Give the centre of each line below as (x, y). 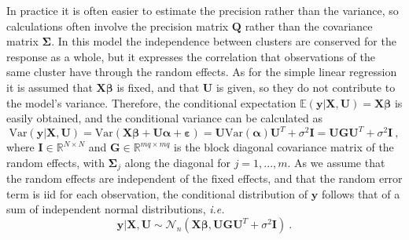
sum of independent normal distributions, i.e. (116, 209)
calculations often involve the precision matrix (118, 25)
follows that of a (361, 193)
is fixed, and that (158, 87)
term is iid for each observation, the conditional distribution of (157, 193)
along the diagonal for (177, 162)
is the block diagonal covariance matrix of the (284, 147)
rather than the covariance (309, 25)
